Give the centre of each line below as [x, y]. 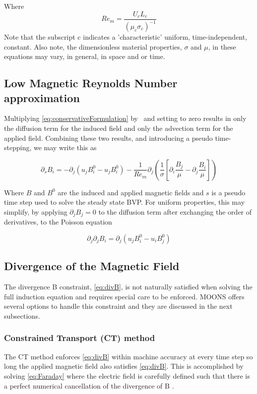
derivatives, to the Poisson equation [58, 222]
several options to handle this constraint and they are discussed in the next [118, 306]
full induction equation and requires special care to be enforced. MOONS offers [124, 296]
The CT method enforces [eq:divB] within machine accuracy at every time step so [128, 356]
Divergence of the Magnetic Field [92, 266]
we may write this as [65, 147]
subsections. [22, 315]
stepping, [18, 147]
